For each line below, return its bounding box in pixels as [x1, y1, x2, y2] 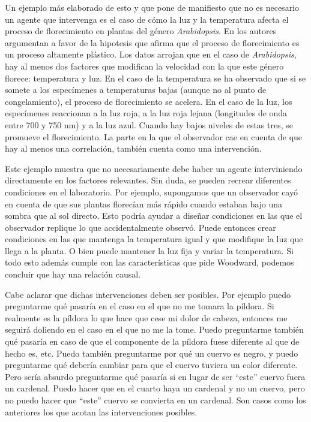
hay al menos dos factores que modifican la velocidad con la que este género [5, 59, 284, 72]
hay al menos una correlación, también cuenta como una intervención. [5, 142, 262, 155]
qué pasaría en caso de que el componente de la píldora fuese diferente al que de [5, 335, 300, 348]
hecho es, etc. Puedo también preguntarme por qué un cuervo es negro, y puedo [5, 346, 298, 359]
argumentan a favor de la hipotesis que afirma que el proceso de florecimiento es [5, 36, 300, 49]
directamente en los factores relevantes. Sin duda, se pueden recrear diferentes [5, 174, 291, 186]
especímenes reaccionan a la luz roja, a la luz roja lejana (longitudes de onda [5, 107, 288, 119]
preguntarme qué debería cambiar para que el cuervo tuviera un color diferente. [5, 358, 298, 371]
